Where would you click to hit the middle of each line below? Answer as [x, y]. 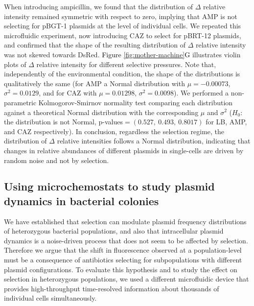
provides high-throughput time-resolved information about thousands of [112, 288]
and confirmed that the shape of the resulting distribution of [95, 45]
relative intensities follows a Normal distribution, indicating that [154, 141]
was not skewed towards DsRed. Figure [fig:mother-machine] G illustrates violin [122, 54]
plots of [15, 64]
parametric [20, 102]
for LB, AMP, [226, 122]
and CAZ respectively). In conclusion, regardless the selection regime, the [114, 131]
